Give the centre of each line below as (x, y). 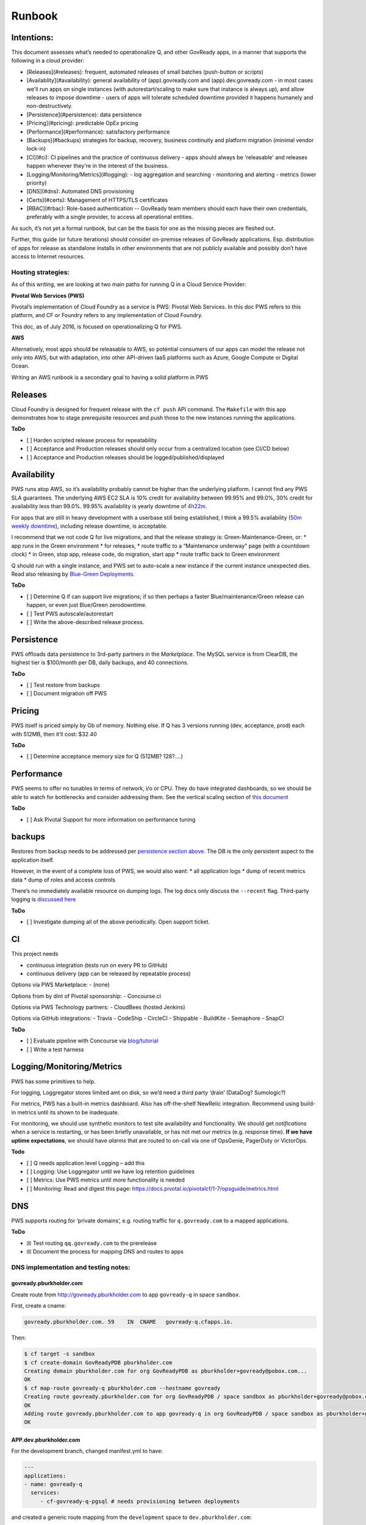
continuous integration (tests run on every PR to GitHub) (97, 965)
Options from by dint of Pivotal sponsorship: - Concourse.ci (86, 996)
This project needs (35, 954)
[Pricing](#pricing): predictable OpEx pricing (82, 123)
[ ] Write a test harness (55, 1049)
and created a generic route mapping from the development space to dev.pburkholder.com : (131, 1517)
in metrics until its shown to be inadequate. (65, 1112)
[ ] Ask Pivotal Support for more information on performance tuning (111, 819)
